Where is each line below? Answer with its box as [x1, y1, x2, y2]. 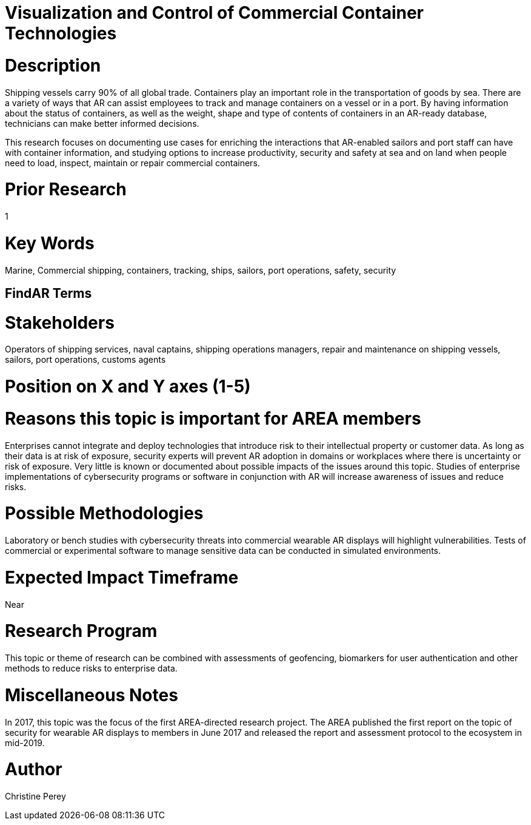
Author [5, 759, 62, 780]
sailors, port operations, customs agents [5, 354, 166, 365]
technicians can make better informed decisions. [5, 118, 199, 129]
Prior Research [5, 179, 127, 200]
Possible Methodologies [5, 503, 204, 524]
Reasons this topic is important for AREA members [5, 408, 421, 429]
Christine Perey [5, 791, 66, 802]
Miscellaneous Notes [5, 684, 178, 705]
